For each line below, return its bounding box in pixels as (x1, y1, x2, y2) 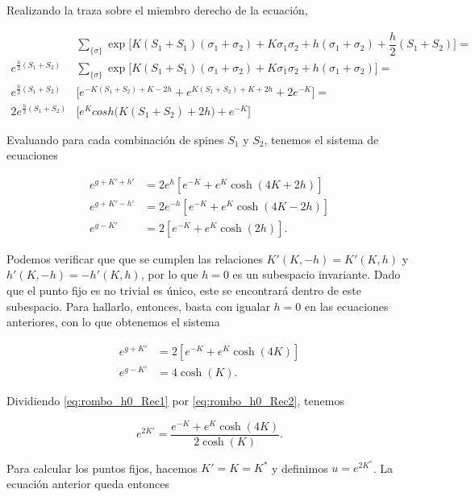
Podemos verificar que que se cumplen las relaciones (6, 250, 263, 267)
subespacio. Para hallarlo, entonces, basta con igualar (6, 297, 270, 314)
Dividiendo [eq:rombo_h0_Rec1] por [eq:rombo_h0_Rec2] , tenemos (6, 391, 344, 408)
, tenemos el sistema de (264, 130, 379, 147)
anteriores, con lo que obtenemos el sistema (6, 313, 220, 330)
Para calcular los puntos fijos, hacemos (6, 459, 198, 476)
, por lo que (140, 266, 198, 283)
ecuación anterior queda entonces (6, 474, 169, 491)
